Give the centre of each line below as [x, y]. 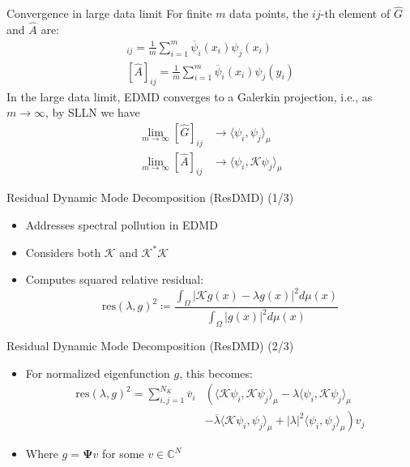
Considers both [63, 252]
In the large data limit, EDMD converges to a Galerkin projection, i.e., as [190, 96]
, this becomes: [216, 373]
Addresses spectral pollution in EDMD [122, 224]
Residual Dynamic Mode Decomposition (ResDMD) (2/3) [150, 346]
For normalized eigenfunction [98, 373]
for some [123, 454]
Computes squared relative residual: [115, 279]
